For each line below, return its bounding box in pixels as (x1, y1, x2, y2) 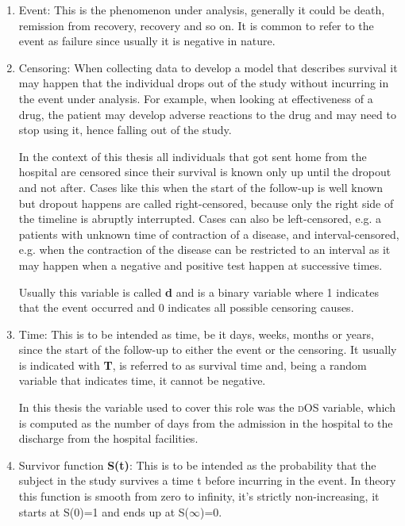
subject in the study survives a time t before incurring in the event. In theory (18, 472, 396, 489)
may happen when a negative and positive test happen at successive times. (18, 256, 383, 273)
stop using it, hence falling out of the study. (18, 121, 232, 138)
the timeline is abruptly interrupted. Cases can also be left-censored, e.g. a (18, 210, 382, 227)
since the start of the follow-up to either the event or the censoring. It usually (18, 341, 397, 358)
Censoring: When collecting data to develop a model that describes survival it (18, 59, 398, 75)
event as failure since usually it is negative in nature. (18, 33, 276, 49)
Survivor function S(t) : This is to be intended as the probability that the (18, 456, 376, 473)
